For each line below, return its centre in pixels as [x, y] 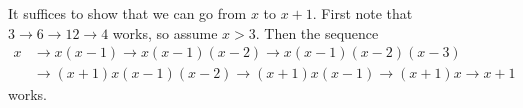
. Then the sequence [317, 32]
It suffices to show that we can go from [127, 13]
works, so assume [165, 32]
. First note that [362, 13]
